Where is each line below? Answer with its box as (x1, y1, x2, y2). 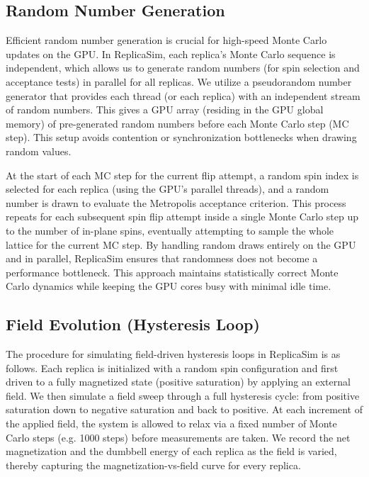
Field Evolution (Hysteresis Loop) (6, 313, 260, 335)
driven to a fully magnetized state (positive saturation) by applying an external (6, 374, 351, 389)
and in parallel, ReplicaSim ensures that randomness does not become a (6, 251, 318, 266)
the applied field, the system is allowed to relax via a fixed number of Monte (6, 416, 337, 431)
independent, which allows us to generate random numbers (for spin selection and (6, 60, 360, 75)
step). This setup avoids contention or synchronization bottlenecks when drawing (6, 130, 357, 145)
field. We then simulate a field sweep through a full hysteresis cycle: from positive (6, 388, 360, 403)
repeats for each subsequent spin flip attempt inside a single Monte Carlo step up (6, 209, 359, 224)
